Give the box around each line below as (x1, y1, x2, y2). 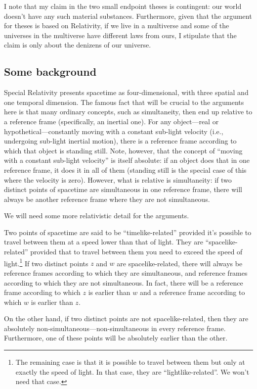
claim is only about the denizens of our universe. (4, 40, 151, 50)
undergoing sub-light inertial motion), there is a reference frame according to (4, 136, 237, 146)
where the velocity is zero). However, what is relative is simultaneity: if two (4, 174, 232, 185)
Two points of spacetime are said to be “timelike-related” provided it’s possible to (4, 227, 252, 237)
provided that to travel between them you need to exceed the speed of (30, 246, 243, 257)
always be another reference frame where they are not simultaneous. (4, 194, 210, 204)
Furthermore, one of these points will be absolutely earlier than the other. (4, 333, 228, 343)
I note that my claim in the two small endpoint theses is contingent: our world (4, 1, 242, 11)
